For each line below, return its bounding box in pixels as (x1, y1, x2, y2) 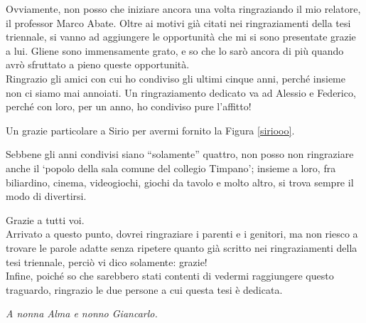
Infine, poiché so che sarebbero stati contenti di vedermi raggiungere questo (6, 268, 334, 283)
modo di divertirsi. (6, 189, 87, 203)
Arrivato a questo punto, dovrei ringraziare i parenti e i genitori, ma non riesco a (6, 226, 358, 241)
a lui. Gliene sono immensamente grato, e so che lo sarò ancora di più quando (6, 43, 344, 58)
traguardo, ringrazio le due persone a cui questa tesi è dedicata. (6, 282, 283, 297)
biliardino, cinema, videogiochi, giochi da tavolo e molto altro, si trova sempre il (6, 174, 354, 189)
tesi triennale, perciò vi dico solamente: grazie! (6, 254, 208, 269)
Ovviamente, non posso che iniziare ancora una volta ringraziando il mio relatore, (6, 1, 361, 16)
